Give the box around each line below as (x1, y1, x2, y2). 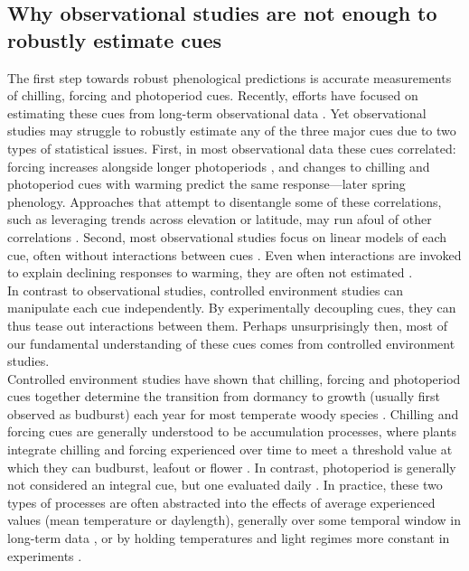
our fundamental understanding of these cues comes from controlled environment (7, 333, 455, 352)
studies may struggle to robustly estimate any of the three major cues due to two (7, 121, 456, 140)
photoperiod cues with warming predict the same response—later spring (7, 174, 406, 193)
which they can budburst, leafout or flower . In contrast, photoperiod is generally (7, 457, 456, 476)
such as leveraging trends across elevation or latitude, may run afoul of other (7, 210, 432, 229)
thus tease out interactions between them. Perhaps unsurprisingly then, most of (7, 315, 448, 334)
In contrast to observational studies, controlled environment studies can (7, 280, 404, 299)
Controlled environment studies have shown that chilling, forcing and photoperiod (7, 369, 461, 388)
